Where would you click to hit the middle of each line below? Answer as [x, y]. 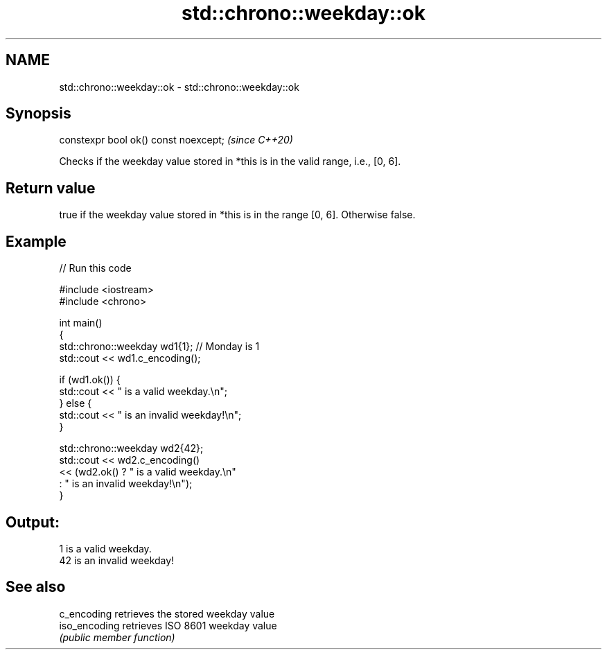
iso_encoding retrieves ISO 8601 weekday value [168, 625]
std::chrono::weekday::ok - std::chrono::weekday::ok [179, 87]
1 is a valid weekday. [105, 548]
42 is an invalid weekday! [117, 560]
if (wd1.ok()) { [90, 380]
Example [36, 241]
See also [36, 587]
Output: [33, 522]
